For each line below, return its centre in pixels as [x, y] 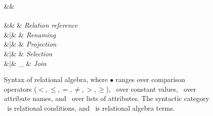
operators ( [20, 89]
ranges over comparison [150, 79]
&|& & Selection [28, 53]
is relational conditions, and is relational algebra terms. [91, 108]
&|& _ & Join [25, 63]
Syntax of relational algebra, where [56, 79]
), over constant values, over [151, 89]
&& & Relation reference [41, 25]
